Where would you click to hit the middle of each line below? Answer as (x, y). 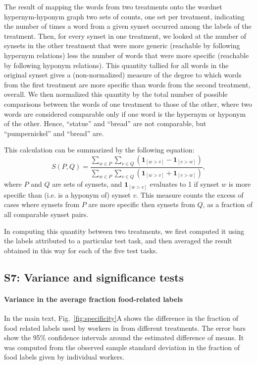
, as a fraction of (228, 204)
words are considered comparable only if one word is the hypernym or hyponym (125, 113)
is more (240, 184)
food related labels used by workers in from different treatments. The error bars (125, 328)
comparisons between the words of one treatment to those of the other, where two (128, 104)
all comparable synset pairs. (46, 214)
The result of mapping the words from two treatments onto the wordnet (113, 6)
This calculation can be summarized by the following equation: (99, 150)
